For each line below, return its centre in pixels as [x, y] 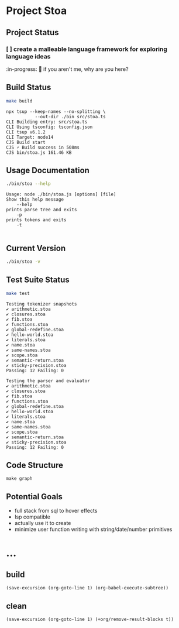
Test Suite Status [38, 280]
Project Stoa [37, 11]
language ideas [28, 56]
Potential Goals [35, 497]
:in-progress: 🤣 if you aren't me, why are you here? [67, 69]
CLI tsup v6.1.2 [26, 132]
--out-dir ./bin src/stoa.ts [70, 116]
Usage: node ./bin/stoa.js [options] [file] [61, 194]
